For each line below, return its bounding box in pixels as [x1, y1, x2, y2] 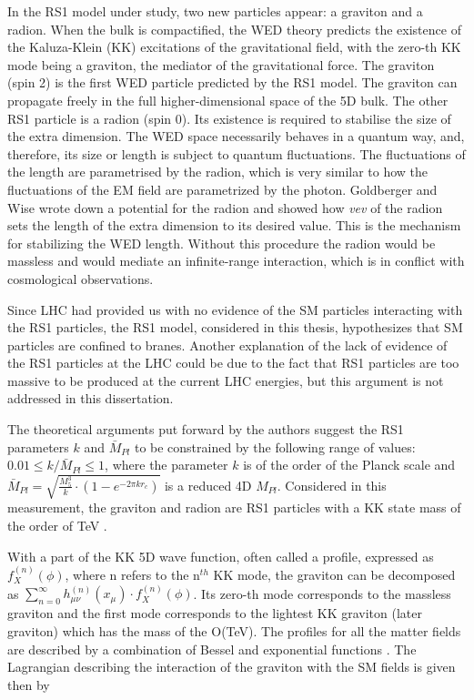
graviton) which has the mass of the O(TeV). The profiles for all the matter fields [7, 621, 461, 640]
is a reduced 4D [164, 475, 252, 494]
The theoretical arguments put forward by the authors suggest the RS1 [7, 420, 404, 439]
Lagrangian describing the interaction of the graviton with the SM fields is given [7, 657, 456, 676]
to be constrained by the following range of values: [134, 437, 416, 456]
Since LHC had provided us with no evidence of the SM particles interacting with [7, 299, 463, 319]
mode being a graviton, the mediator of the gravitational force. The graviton [7, 55, 435, 74]
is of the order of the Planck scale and [243, 455, 456, 474]
